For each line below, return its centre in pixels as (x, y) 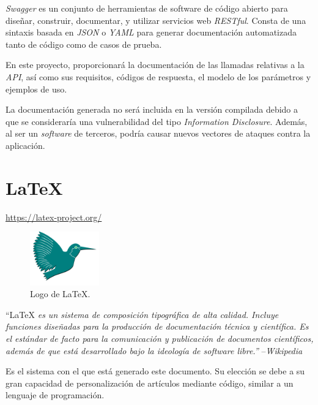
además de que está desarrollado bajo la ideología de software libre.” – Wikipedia (154, 350)
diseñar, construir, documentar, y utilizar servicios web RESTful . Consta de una (156, 20)
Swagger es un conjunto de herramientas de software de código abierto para (147, 8)
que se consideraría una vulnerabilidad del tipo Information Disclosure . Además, (157, 121)
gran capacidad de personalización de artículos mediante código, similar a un (150, 383)
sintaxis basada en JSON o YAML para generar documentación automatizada (151, 32)
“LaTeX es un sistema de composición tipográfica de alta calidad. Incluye (142, 314)
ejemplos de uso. (36, 89)
